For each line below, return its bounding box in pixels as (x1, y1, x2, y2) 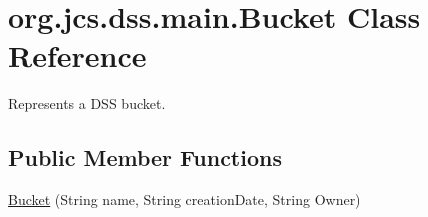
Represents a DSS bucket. (8, 93, 166, 114)
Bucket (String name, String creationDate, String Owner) (8, 189, 361, 210)
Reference (8, 35, 147, 76)
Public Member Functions (8, 142, 282, 173)
